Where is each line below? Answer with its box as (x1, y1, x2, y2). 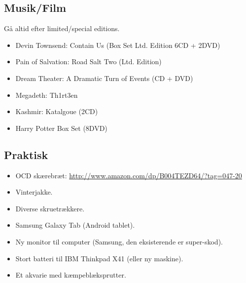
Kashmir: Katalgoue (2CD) (15, 106, 98, 117)
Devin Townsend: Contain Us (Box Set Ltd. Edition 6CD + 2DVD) (15, 40, 220, 50)
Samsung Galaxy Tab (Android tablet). (15, 220, 135, 230)
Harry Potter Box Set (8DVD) (15, 122, 107, 133)
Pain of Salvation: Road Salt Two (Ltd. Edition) (15, 56, 162, 67)
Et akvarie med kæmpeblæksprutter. (15, 270, 126, 280)
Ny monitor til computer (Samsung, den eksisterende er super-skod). (15, 236, 223, 246)
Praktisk (4, 147, 48, 162)
